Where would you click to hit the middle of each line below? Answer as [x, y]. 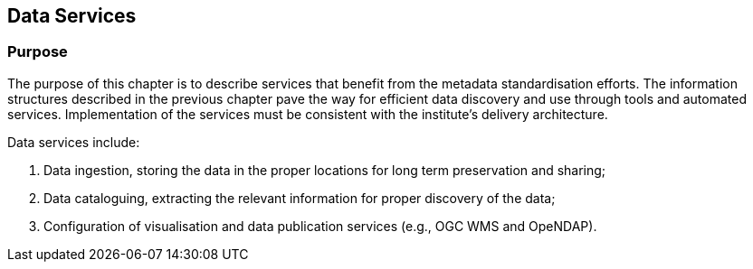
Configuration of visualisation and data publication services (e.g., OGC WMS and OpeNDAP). [320, 226]
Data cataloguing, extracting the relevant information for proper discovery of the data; [300, 198]
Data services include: [74, 142]
